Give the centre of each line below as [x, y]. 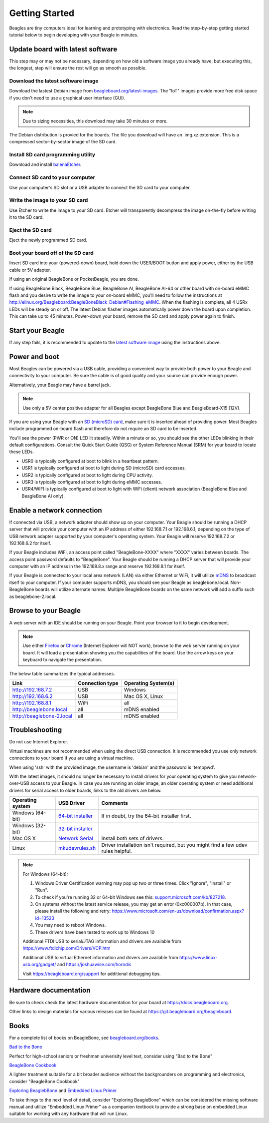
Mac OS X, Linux [143, 696]
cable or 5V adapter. [30, 270]
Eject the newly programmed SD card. [48, 240]
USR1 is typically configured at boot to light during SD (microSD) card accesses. [104, 468]
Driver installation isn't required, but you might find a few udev [174, 845]
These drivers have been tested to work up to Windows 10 [95, 932]
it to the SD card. [27, 217]
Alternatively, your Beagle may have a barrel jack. [60, 385]
